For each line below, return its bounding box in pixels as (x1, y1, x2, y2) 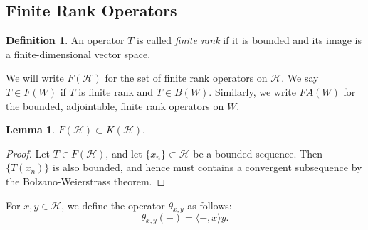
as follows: (187, 197, 232, 212)
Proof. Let (6, 146, 50, 160)
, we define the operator (61, 197, 165, 212)
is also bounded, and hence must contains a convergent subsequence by (53, 160, 362, 175)
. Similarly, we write (209, 84, 296, 99)
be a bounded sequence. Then (193, 146, 322, 160)
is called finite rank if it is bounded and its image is (137, 33, 362, 48)
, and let (105, 146, 142, 160)
